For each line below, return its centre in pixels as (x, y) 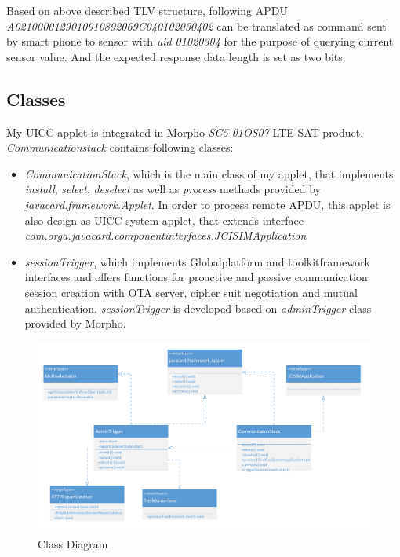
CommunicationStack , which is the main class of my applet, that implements (209, 173)
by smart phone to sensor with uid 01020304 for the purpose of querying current (200, 41)
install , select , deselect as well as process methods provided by (173, 189)
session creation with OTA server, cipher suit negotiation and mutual (191, 292)
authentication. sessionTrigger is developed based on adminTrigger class (198, 308)
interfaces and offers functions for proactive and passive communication (196, 277)
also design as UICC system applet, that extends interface (164, 220)
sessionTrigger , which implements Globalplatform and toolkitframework (197, 261)
